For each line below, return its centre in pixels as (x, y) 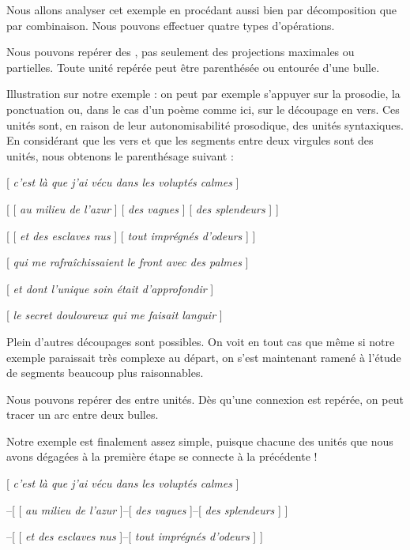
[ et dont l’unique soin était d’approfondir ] (110, 288)
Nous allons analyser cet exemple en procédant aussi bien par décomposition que (202, 9)
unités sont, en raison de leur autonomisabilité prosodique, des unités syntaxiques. (205, 124)
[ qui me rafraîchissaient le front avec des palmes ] (128, 262)
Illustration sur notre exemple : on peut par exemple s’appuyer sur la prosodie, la (203, 94)
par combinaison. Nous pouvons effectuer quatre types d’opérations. (171, 25)
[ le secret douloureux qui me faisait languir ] (115, 315)
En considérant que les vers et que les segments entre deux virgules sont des (190, 140)
